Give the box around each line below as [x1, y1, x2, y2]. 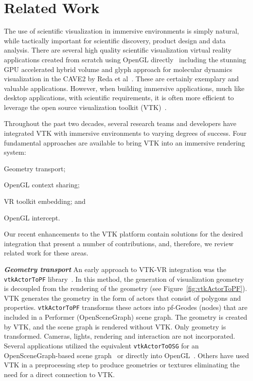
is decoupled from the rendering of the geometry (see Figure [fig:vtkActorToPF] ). [4, 283, 247, 293]
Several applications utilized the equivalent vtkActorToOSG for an [4, 340, 199, 350]
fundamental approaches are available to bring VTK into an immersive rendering [4, 137, 245, 147]
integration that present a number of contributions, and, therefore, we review [4, 238, 234, 248]
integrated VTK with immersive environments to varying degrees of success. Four [4, 128, 247, 138]
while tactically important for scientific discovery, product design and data [4, 35, 226, 45]
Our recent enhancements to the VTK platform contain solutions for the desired [4, 229, 243, 239]
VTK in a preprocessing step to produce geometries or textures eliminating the [4, 360, 240, 370]
